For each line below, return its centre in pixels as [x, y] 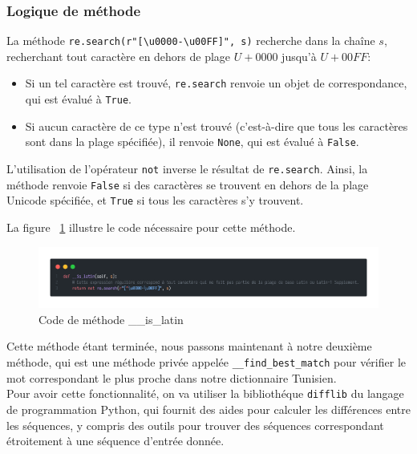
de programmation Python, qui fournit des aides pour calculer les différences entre [209, 409]
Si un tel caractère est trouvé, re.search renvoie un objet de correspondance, [216, 83]
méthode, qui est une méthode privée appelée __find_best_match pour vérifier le [206, 362]
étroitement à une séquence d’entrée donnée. [115, 441]
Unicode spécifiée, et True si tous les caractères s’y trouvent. [155, 200]
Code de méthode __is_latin [111, 319]
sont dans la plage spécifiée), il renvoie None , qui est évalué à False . [192, 142]
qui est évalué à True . [78, 99]
